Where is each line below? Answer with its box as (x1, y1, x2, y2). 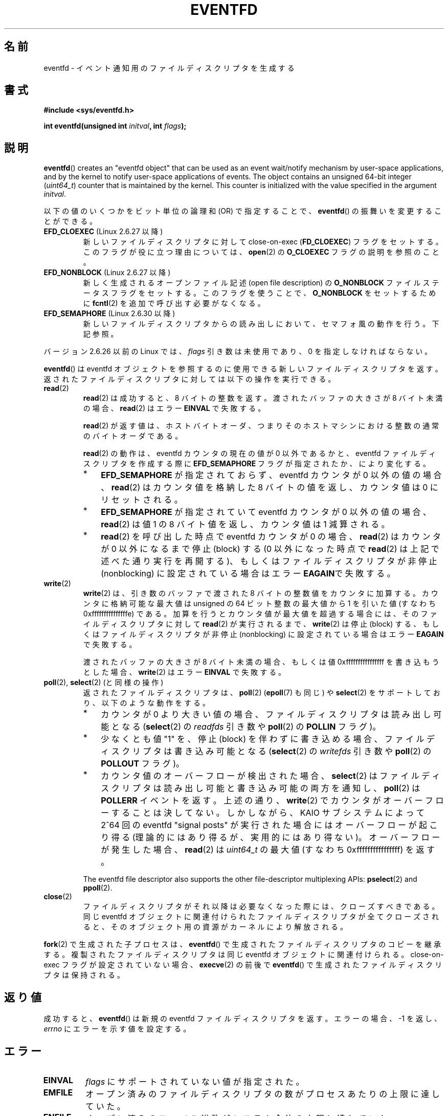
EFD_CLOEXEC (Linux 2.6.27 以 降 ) (43, 227, 163, 236)
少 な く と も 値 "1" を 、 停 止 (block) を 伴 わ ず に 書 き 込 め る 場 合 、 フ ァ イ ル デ (101, 734, 435, 745)
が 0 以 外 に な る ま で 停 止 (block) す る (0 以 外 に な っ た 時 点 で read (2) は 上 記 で (101, 544, 439, 554)
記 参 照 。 (83, 329, 118, 339)
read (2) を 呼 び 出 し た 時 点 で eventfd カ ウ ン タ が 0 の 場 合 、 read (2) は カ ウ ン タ (101, 531, 441, 542)
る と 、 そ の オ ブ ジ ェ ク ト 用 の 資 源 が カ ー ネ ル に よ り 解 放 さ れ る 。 (83, 922, 348, 932)
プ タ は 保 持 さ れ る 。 (43, 970, 124, 980)
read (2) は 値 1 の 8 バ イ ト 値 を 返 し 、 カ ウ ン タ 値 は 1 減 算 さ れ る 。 (101, 519, 390, 530)
